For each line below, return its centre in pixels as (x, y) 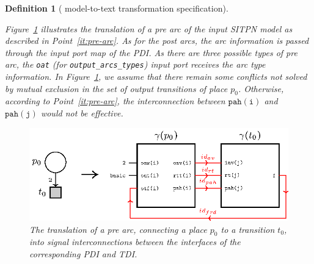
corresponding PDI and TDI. (83, 254)
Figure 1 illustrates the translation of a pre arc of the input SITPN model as (149, 28)
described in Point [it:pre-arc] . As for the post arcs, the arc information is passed (157, 41)
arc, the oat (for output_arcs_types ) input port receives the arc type (135, 64)
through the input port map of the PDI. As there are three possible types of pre (151, 52)
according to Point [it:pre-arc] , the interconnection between (115, 101)
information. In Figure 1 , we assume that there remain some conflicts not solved (156, 77)
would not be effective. (82, 113)
